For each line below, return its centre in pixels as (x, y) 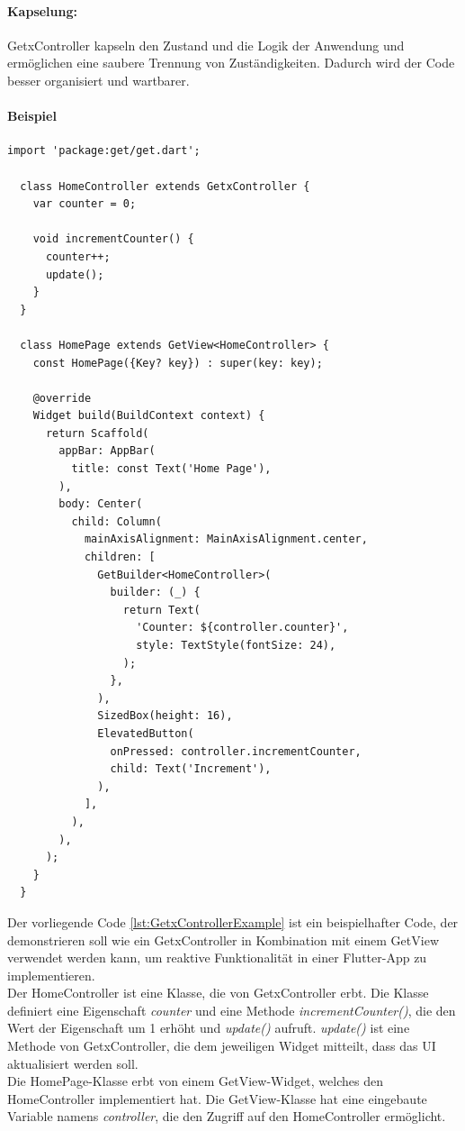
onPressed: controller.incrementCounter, (236, 751)
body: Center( (101, 504)
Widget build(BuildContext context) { (149, 416)
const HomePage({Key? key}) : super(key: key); (178, 363)
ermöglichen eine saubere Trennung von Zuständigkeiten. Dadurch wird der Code (231, 63)
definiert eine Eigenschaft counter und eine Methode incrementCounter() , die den (232, 1010)
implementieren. (51, 975)
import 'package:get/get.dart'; (104, 151)
